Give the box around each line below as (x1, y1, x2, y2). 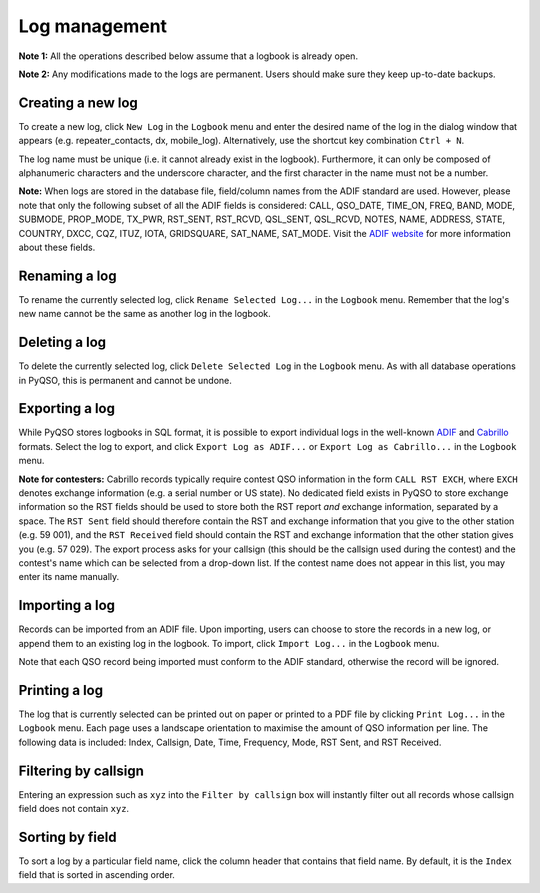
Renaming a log (18, 267, 117, 284)
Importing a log (18, 597, 115, 614)
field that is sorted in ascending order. (18, 869, 175, 881)
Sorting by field (18, 828, 117, 845)
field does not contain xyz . (18, 803, 130, 815)
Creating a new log (18, 94, 139, 111)
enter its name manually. (18, 571, 120, 583)
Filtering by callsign (18, 762, 145, 779)
